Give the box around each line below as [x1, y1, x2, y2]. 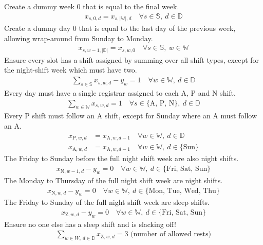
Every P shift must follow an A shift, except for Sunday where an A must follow [4, 110, 257, 121]
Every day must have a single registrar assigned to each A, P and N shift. [4, 87, 236, 98]
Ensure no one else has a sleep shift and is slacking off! [4, 218, 176, 229]
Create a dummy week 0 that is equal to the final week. [4, 1, 179, 11]
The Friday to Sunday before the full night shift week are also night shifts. [4, 153, 239, 164]
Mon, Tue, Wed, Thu [148, 187, 216, 195]
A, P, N [149, 99, 175, 107]
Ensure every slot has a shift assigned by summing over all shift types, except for [4, 54, 259, 65]
